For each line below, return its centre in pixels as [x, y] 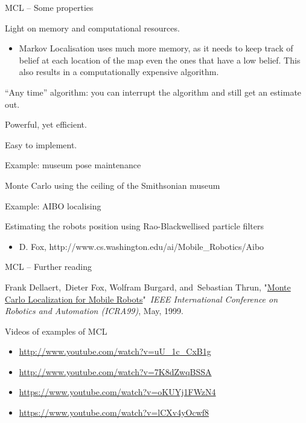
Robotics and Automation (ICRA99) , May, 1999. [94, 311]
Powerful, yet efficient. [46, 124]
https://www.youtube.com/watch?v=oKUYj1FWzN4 [117, 392]
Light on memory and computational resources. [92, 28]
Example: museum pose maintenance [73, 165]
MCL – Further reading [49, 267]
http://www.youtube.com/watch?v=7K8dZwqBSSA [115, 371]
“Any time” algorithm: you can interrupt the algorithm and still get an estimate [153, 92]
